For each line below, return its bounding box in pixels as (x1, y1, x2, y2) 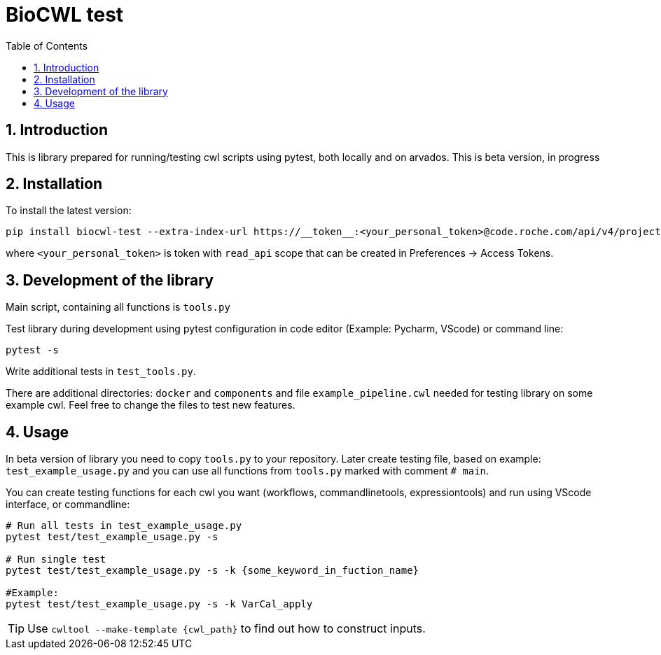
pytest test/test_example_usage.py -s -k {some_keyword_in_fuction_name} (6, 565, 419, 577)
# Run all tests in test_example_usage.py (6, 520, 242, 532)
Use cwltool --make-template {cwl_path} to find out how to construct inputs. (27, 621, 426, 636)
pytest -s (6, 344, 59, 356)
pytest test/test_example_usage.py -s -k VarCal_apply (6, 598, 313, 610)
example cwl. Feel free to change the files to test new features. (6, 399, 295, 411)
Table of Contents (6, 39, 88, 52)
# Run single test (6, 554, 106, 565)
